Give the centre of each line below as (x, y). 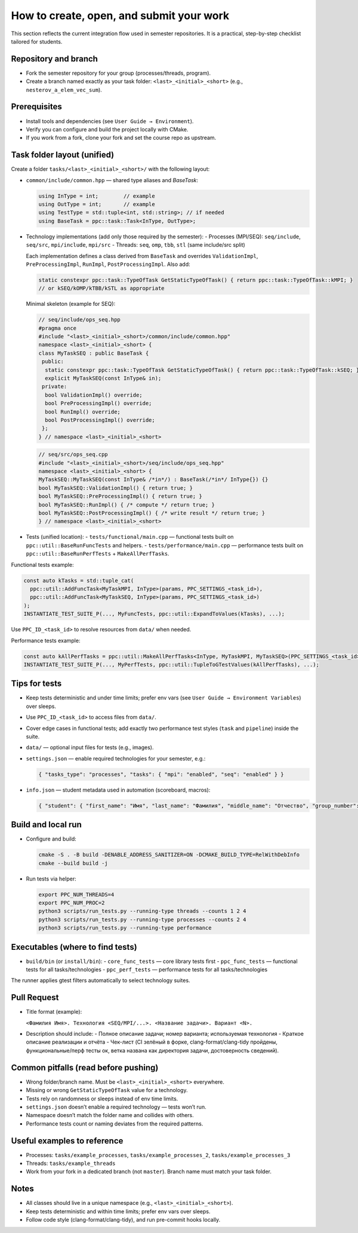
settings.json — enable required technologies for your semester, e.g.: (116, 758)
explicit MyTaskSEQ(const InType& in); (103, 378)
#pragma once (58, 328)
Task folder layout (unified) (63, 155)
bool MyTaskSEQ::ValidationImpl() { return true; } (116, 488)
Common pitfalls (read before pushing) (85, 1067)
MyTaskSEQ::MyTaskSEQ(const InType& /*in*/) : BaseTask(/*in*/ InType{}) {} (153, 480)
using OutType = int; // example (97, 204)
